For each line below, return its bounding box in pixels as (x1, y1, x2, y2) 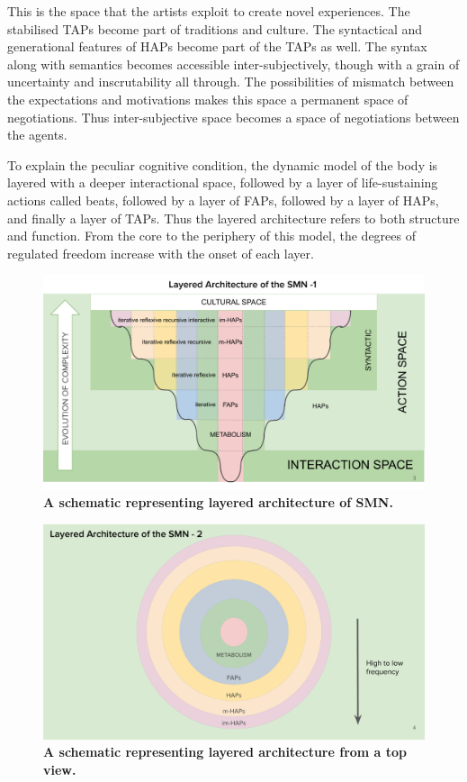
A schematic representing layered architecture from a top (43, 742, 408, 761)
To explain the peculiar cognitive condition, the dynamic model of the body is (7, 155, 438, 174)
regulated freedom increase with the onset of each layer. (7, 243, 314, 262)
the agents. (7, 125, 67, 144)
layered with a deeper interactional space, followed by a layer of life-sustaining (7, 173, 438, 192)
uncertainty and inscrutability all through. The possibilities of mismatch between (7, 72, 454, 91)
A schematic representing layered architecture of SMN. (43, 493, 393, 512)
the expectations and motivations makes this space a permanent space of (7, 89, 409, 108)
